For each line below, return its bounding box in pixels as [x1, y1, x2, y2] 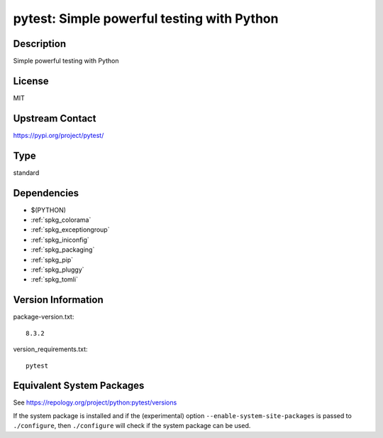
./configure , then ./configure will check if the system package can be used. [13, 422, 251, 430]
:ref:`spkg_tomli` [30, 275, 78, 284]
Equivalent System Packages [13, 380, 145, 392]
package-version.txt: [13, 313, 74, 321]
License [13, 75, 49, 87]
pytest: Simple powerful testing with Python [13, 11, 279, 26]
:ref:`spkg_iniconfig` [30, 235, 90, 244]
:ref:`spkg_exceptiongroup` [30, 225, 110, 234]
